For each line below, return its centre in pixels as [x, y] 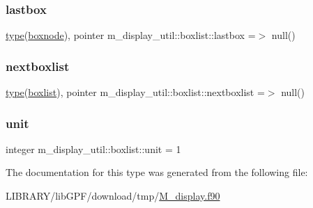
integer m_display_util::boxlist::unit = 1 [93, 149]
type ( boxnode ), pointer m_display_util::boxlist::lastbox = [131, 35]
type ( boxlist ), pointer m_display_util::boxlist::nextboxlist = [135, 92]
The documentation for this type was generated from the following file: [157, 172]
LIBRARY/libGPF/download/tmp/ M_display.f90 [113, 196]
